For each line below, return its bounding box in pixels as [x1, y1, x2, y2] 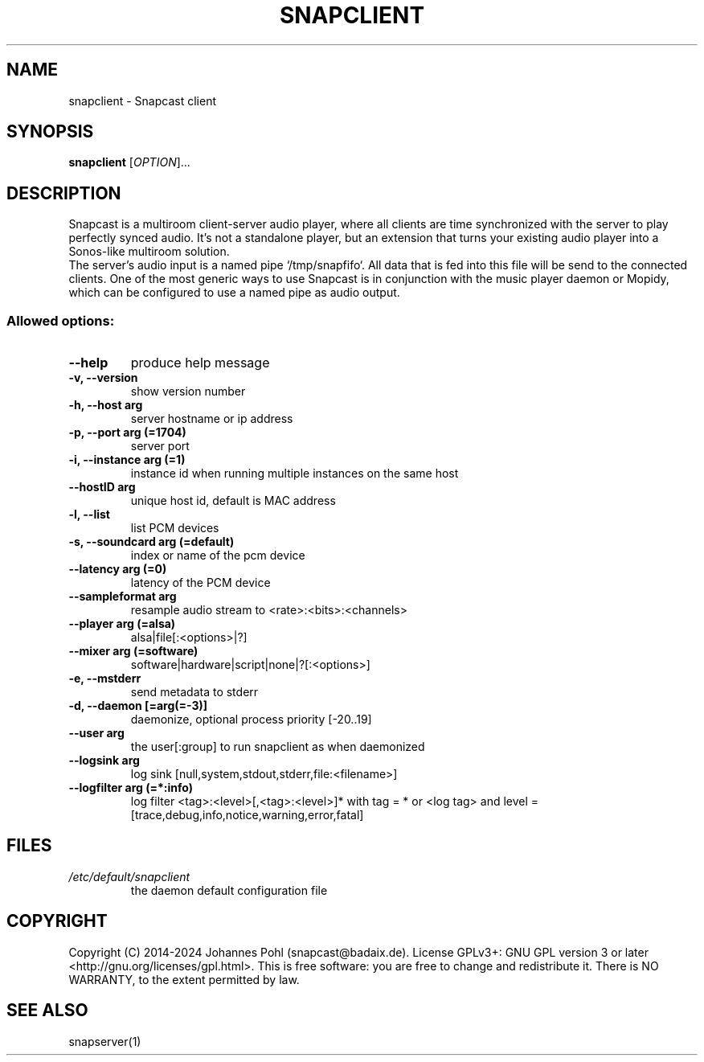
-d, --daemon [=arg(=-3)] [68, 699, 208, 713]
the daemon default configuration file [130, 883, 328, 897]
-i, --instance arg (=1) [68, 453, 186, 467]
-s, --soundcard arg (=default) [68, 535, 235, 549]
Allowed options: [6, 312, 115, 329]
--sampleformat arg [68, 589, 177, 604]
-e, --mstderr [68, 671, 141, 686]
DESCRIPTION [6, 182, 121, 203]
